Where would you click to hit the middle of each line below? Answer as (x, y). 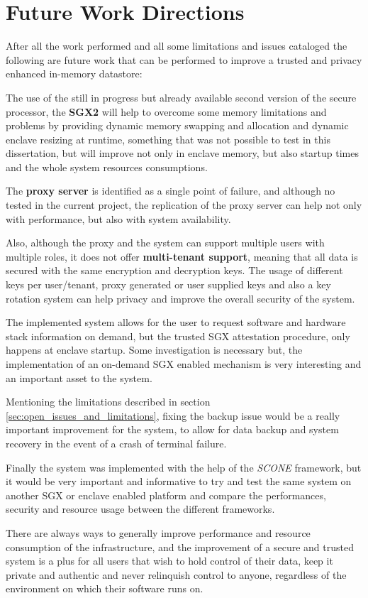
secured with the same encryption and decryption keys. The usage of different (174, 270)
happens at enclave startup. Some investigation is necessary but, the (154, 350)
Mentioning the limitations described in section (108, 402)
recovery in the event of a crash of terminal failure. (116, 443)
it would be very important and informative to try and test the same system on (179, 481)
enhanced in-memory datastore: (74, 74)
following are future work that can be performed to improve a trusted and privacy (184, 59)
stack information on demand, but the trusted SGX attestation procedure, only (178, 336)
